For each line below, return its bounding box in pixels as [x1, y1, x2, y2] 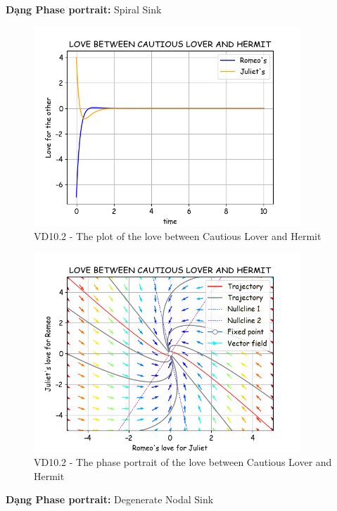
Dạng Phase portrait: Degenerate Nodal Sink [6, 492, 214, 507]
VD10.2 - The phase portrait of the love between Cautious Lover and [34, 455, 332, 469]
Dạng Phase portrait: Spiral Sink [6, 2, 162, 16]
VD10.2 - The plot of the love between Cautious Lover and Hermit [34, 228, 322, 243]
